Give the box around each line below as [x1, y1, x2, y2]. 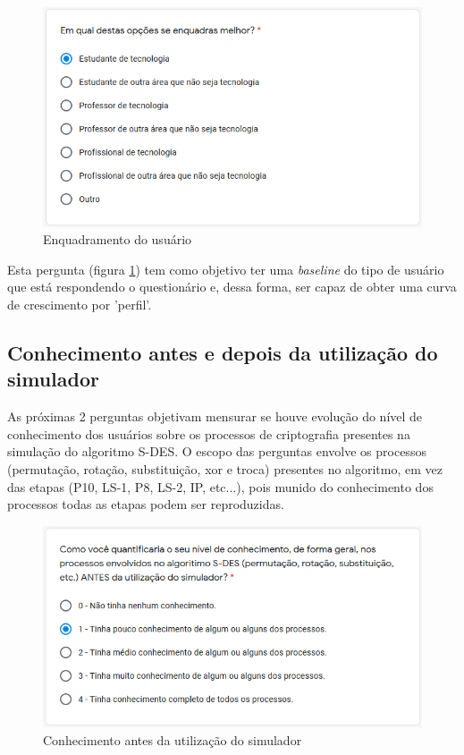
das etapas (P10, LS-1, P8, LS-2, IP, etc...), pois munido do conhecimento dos [7, 477, 434, 496]
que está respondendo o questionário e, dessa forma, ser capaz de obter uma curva [7, 277, 457, 296]
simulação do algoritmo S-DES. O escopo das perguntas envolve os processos [7, 442, 426, 461]
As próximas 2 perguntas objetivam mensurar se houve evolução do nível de [7, 407, 423, 426]
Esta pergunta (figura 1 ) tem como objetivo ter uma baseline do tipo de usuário [7, 259, 444, 278]
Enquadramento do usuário [43, 230, 192, 249]
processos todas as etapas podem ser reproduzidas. [7, 495, 284, 513]
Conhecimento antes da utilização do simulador [43, 730, 302, 749]
